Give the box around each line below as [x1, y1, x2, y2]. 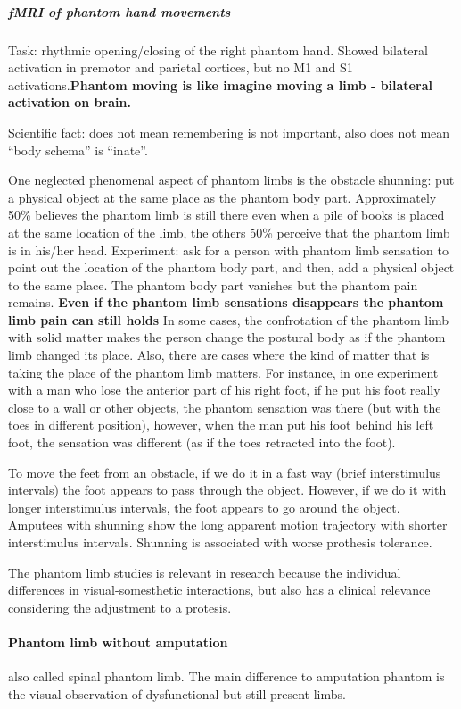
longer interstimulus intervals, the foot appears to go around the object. [8, 497, 400, 516]
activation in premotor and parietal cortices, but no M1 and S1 [8, 58, 353, 77]
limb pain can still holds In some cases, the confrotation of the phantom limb [8, 310, 449, 329]
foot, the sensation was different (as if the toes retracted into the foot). [8, 433, 396, 452]
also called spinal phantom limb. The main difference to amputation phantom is [8, 667, 445, 686]
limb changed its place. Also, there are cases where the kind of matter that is [8, 346, 430, 364]
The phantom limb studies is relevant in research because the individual [8, 563, 401, 581]
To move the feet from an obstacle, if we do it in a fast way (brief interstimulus [8, 463, 441, 481]
